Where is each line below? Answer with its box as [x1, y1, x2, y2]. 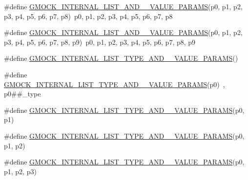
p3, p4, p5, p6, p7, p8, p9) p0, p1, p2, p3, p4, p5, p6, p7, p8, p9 [4, 36, 196, 47]
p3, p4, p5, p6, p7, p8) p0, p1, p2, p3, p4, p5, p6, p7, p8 [4, 11, 173, 21]
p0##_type [4, 89, 41, 99]
